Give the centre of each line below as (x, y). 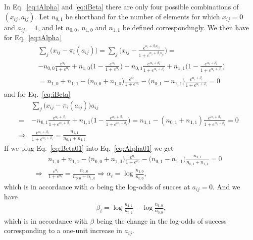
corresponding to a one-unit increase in (63, 230)
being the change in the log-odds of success (161, 220)
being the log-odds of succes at (143, 186)
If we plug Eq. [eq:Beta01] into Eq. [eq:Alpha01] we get (89, 148)
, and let (51, 27)
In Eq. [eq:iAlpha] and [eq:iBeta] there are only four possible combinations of (122, 6)
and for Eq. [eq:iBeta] (37, 94)
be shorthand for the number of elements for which (143, 16)
